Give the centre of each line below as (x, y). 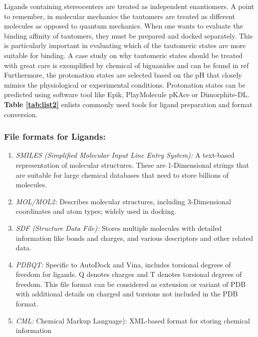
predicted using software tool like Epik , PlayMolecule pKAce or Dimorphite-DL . (127, 94)
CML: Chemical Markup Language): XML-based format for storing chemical (133, 320)
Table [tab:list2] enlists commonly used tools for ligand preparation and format (128, 104)
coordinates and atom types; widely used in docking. (96, 211)
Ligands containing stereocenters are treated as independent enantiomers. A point (129, 6)
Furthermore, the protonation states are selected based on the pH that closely (123, 75)
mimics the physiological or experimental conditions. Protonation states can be (125, 84)
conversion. (21, 114)
